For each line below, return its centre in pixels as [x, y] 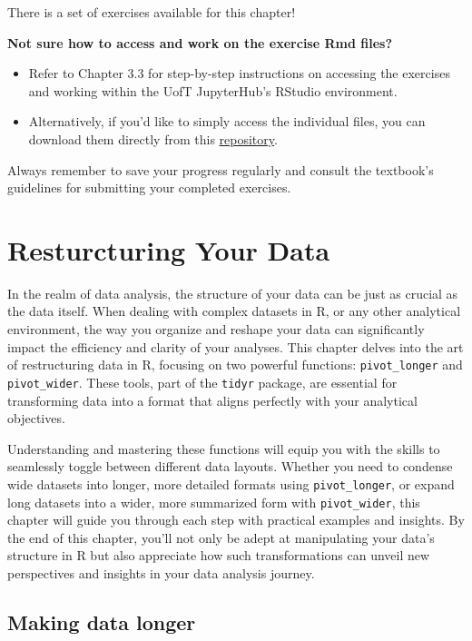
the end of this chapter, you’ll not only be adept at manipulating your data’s [221, 537]
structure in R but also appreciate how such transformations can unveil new [219, 555]
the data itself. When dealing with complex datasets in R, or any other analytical [234, 311]
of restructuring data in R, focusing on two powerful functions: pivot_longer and [235, 365]
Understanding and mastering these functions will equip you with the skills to [224, 448]
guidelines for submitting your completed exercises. [149, 187]
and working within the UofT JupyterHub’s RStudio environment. [213, 90]
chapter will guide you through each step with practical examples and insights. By [236, 520]
